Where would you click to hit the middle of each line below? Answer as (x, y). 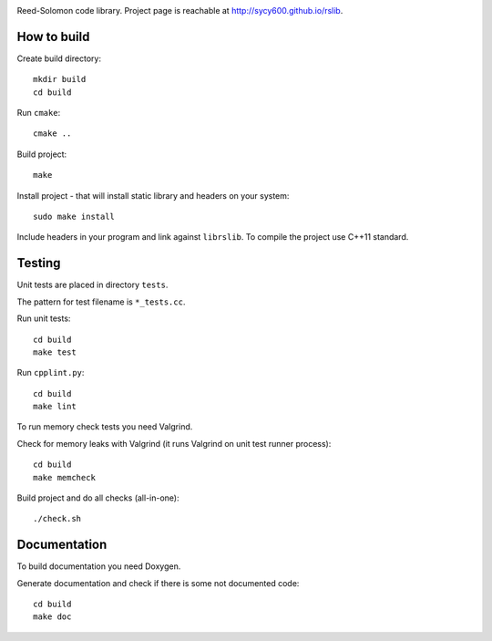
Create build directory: (59, 58)
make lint (55, 407)
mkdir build (60, 79)
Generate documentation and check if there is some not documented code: (158, 583)
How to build (53, 36)
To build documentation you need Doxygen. (99, 566)
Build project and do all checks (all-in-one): (98, 498)
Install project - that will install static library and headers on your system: (153, 195)
